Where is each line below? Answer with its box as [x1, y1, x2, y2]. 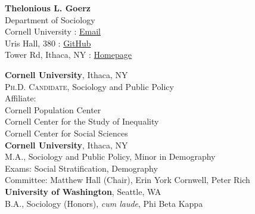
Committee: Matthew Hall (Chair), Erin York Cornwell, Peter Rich [5, 173, 250, 186]
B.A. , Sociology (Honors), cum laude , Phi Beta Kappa [5, 197, 203, 209]
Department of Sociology [5, 13, 95, 26]
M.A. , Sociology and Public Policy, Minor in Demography [5, 150, 216, 163]
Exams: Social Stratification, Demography [5, 162, 158, 174]
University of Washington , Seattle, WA [5, 185, 161, 197]
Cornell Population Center [5, 103, 101, 116]
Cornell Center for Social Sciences [5, 126, 128, 139]
